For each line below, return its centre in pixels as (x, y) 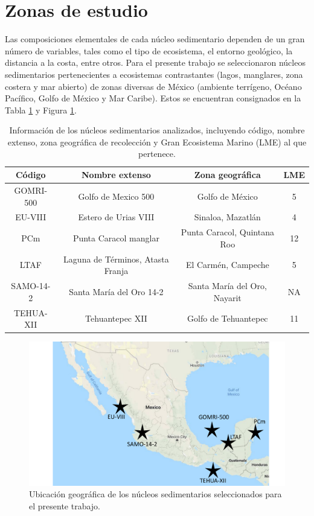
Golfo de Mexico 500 (116, 196)
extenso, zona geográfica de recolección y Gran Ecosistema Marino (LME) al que (157, 142)
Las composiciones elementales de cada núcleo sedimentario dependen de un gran (155, 39)
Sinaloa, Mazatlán (227, 217)
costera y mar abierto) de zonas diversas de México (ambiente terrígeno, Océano (153, 86)
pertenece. (157, 154)
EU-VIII (31, 217)
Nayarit (227, 297)
